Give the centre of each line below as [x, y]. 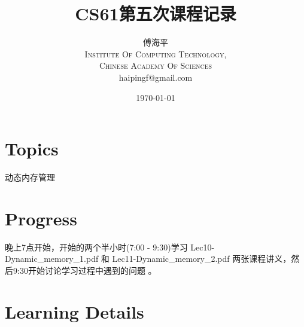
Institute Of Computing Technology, [156, 54]
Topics [32, 149]
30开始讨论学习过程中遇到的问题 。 [88, 270]
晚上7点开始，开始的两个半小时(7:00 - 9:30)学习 [96, 247]
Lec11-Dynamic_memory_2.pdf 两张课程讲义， [202, 259]
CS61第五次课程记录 [156, 13]
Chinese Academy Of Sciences [156, 65]
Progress [41, 218]
